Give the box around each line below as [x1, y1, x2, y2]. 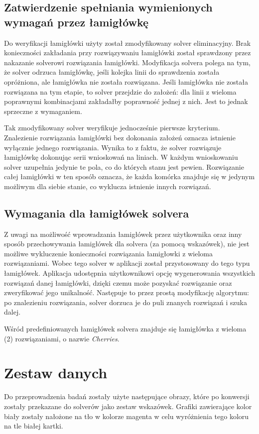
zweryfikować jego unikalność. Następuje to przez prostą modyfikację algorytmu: [4, 287, 249, 298]
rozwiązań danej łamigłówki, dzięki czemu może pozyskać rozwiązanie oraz [4, 277, 232, 288]
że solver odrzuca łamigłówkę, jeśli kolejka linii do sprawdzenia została [4, 67, 220, 77]
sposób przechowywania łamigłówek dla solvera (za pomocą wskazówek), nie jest [4, 238, 250, 249]
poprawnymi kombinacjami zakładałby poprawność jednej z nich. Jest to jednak [4, 96, 248, 107]
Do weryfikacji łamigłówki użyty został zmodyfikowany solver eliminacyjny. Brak [4, 37, 251, 48]
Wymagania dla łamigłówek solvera [4, 205, 189, 220]
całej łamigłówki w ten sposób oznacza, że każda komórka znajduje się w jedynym [4, 171, 255, 182]
